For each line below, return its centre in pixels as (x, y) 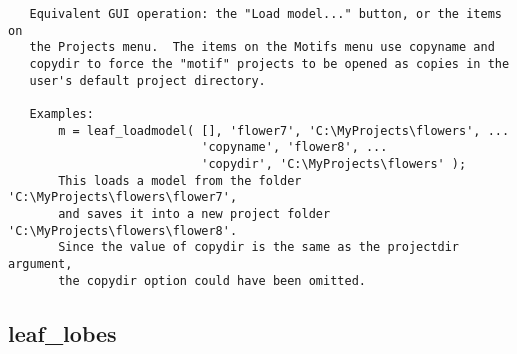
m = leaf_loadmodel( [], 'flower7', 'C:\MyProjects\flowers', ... (284, 130)
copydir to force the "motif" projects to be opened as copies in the (269, 63)
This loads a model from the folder (180, 180)
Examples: (61, 113)
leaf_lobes (62, 332)
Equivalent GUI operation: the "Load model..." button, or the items (265, 14)
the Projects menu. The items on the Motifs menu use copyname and (262, 47)
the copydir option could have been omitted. (212, 280)
